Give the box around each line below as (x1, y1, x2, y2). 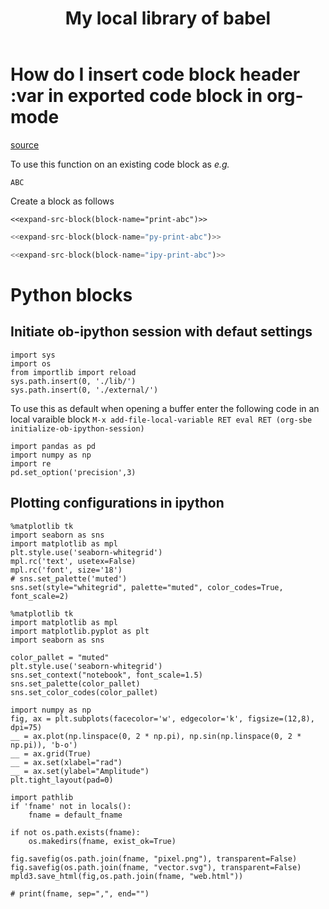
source (10, 138, 40, 151)
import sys (10, 350, 56, 360)
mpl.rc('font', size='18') (10, 565, 123, 575)
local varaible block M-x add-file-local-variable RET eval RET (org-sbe (10, 413, 313, 425)
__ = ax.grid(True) (10, 748, 92, 759)
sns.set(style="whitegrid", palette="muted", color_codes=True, (10, 582, 284, 592)
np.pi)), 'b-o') (10, 740, 78, 750)
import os (10, 358, 52, 369)
